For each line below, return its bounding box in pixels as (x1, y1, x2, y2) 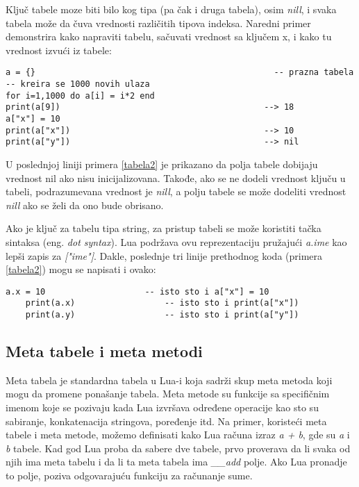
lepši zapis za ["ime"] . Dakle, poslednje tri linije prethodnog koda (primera (6, 248, 323, 263)
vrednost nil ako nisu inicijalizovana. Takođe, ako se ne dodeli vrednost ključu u (6, 170, 346, 185)
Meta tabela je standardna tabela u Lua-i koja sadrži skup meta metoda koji (6, 372, 333, 387)
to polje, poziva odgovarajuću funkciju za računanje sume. (6, 468, 253, 483)
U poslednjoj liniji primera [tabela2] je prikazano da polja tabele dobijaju (6, 156, 318, 171)
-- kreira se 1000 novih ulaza (6, 79, 150, 90)
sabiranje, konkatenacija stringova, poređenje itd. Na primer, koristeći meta (6, 413, 327, 428)
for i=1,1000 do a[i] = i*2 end (6, 90, 155, 101)
